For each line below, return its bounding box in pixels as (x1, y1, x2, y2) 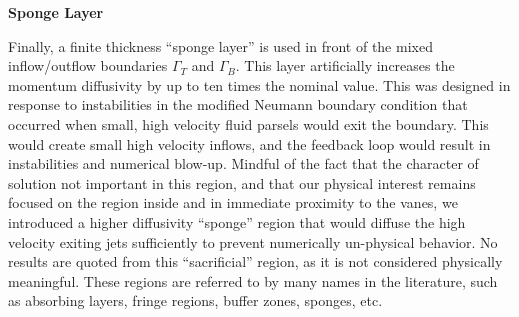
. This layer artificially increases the (235, 55, 455, 76)
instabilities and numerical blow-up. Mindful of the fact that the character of (8, 153, 479, 174)
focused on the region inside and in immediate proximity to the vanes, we (8, 192, 458, 213)
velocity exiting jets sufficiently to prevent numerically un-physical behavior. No (8, 231, 498, 252)
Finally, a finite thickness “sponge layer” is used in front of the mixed (8, 35, 433, 56)
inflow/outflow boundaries (8, 55, 168, 76)
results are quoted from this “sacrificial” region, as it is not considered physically (8, 251, 503, 272)
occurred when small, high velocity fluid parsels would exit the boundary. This (8, 113, 489, 134)
